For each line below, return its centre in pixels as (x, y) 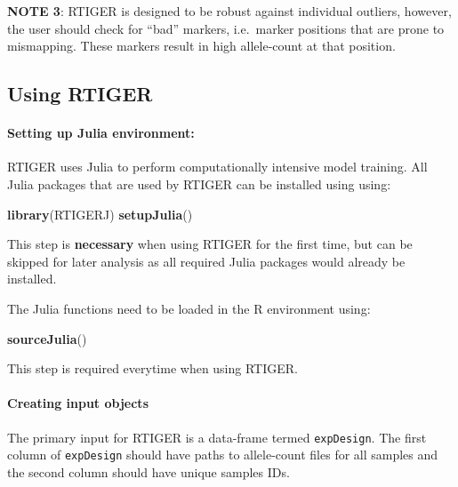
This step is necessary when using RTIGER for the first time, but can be (210, 244)
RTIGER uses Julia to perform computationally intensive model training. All (217, 167)
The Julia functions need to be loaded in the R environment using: (189, 308)
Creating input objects (78, 403)
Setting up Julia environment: (101, 133)
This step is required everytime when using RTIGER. (153, 368)
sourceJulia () (47, 338)
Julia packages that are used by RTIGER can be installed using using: (199, 184)
